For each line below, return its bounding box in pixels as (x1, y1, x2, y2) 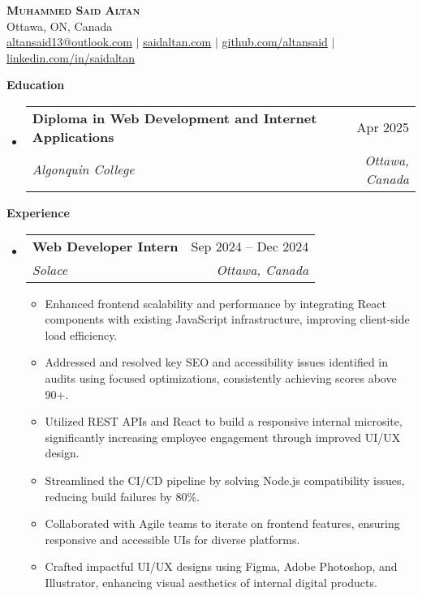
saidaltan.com (143, 33, 212, 50)
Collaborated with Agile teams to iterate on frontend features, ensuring (45, 515, 400, 532)
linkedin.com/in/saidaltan (6, 49, 136, 66)
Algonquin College (32, 160, 135, 179)
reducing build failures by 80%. (45, 487, 200, 504)
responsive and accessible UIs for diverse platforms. (45, 530, 300, 547)
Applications (32, 126, 114, 146)
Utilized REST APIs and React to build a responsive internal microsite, (45, 413, 403, 430)
